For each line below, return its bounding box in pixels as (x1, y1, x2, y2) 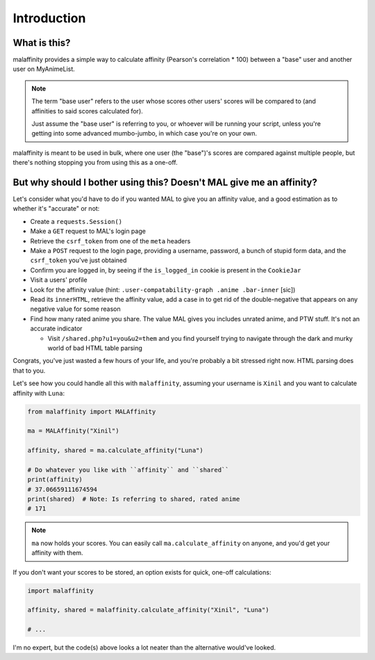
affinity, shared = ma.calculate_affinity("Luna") (27, 446, 204, 455)
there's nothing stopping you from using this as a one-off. (12, 159, 178, 167)
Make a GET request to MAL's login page (30, 227, 146, 236)
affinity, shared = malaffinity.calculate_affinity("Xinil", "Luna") (27, 606, 269, 614)
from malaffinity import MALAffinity (27, 408, 156, 415)
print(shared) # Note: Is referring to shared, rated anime (27, 495, 240, 504)
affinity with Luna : (12, 389, 65, 397)
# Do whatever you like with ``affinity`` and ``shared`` (27, 466, 229, 474)
